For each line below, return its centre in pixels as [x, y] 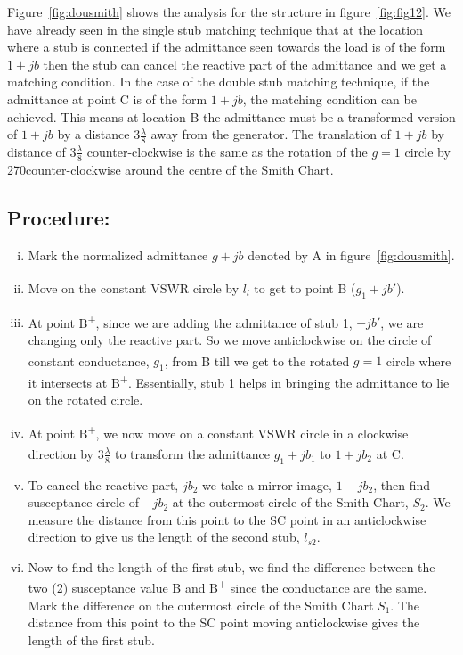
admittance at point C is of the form [107, 98]
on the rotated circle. [85, 400]
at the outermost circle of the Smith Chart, [290, 502]
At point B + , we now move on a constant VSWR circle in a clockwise [218, 431]
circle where [418, 360]
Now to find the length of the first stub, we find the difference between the [231, 566]
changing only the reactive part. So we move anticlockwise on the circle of [230, 339]
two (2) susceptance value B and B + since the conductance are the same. [227, 586]
